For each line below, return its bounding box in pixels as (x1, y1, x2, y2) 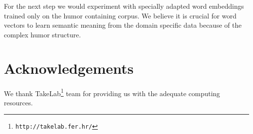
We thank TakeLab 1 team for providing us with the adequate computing (4, 86, 220, 98)
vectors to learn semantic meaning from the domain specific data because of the (4, 20, 242, 30)
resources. (4, 97, 33, 107)
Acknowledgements (4, 58, 134, 78)
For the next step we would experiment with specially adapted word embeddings (4, 1, 244, 11)
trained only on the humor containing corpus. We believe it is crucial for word (4, 10, 236, 20)
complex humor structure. (4, 29, 81, 39)
